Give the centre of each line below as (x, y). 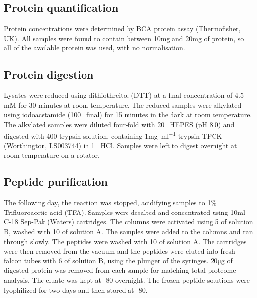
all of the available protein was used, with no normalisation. (95, 48)
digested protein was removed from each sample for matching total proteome (120, 270)
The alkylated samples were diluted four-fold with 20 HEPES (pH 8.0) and (119, 124)
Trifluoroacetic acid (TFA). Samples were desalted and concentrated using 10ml (125, 212)
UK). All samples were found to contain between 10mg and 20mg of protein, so (124, 38)
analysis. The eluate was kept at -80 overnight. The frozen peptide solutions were (127, 279)
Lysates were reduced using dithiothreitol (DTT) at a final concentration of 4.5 (124, 95)
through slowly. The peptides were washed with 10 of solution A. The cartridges (125, 241)
